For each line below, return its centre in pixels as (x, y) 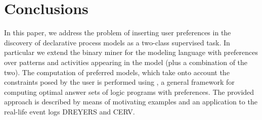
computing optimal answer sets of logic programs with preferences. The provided (129, 92)
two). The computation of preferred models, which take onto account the (117, 72)
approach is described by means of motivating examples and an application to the (131, 102)
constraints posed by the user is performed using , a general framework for (119, 82)
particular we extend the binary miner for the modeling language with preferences (131, 52)
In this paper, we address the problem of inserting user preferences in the (118, 33)
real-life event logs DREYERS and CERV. (70, 111)
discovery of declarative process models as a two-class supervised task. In (117, 42)
